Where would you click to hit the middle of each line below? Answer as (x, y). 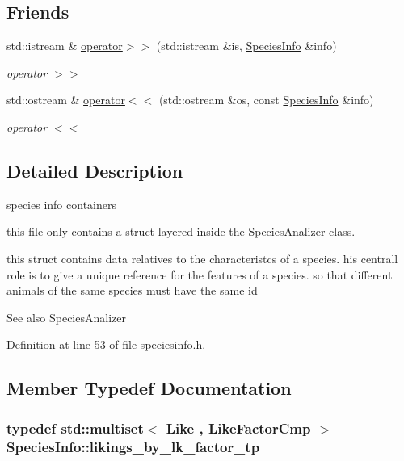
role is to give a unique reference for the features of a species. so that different (200, 274)
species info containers (61, 204)
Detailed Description (95, 170)
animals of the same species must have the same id (132, 290)
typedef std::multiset (75, 427)
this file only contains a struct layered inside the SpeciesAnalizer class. (181, 231)
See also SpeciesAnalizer (66, 317)
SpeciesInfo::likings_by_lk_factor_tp (133, 446)
